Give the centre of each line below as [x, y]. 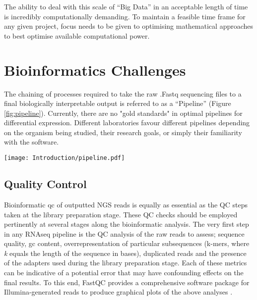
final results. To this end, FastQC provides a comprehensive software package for [127, 282]
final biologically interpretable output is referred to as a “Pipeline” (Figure [118, 103]
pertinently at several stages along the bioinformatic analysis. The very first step [127, 224]
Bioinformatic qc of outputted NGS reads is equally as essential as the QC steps [126, 204]
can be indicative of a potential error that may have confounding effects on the [124, 273]
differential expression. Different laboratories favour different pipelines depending [127, 123]
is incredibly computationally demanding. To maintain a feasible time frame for [125, 16]
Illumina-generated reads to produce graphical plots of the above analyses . [118, 292]
